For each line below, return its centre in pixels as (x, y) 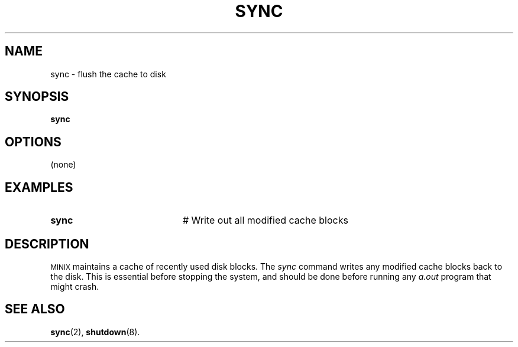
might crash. (75, 286)
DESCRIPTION (47, 244)
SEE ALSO (35, 309)
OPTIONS (33, 142)
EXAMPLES (39, 187)
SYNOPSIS (37, 97)
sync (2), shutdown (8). (95, 332)
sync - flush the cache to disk (108, 74)
